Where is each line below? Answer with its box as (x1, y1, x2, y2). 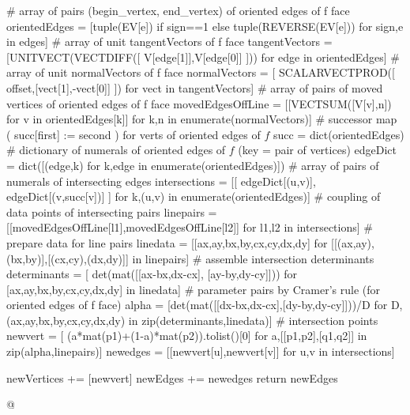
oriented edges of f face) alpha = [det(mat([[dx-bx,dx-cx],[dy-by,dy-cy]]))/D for (6, 296, 388, 313)
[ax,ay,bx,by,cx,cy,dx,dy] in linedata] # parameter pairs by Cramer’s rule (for (6, 281, 381, 297)
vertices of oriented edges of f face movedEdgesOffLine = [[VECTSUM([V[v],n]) (6, 95, 392, 111)
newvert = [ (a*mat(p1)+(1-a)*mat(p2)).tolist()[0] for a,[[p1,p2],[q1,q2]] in (6, 327, 367, 344)
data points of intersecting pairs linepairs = (6, 203, 217, 220)
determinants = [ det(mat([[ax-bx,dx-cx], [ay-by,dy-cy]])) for (6, 266, 298, 282)
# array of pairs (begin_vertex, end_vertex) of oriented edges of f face (6, 2, 350, 18)
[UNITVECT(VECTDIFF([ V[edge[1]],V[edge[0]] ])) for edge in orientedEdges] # (6, 48, 400, 65)
